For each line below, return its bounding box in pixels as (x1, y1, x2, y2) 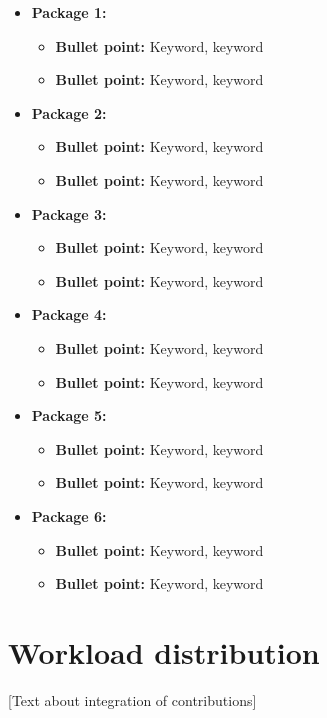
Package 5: (31, 405, 107, 426)
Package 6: (31, 505, 107, 526)
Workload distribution (8, 631, 320, 672)
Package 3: (31, 203, 107, 224)
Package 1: (31, 2, 107, 22)
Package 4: (31, 304, 107, 325)
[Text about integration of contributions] (8, 689, 257, 710)
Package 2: (31, 102, 107, 123)
